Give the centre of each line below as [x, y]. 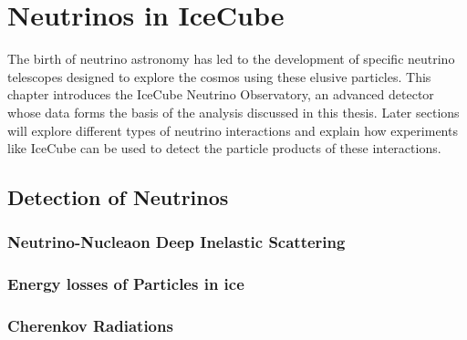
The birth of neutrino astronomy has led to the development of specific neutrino [231, 59]
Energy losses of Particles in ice [126, 284]
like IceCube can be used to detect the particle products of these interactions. [224, 148]
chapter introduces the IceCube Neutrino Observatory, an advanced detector [221, 94]
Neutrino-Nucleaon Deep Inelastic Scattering [176, 242]
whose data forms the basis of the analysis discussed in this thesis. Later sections [233, 112]
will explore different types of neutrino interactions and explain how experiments [233, 130]
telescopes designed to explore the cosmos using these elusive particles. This [219, 76]
